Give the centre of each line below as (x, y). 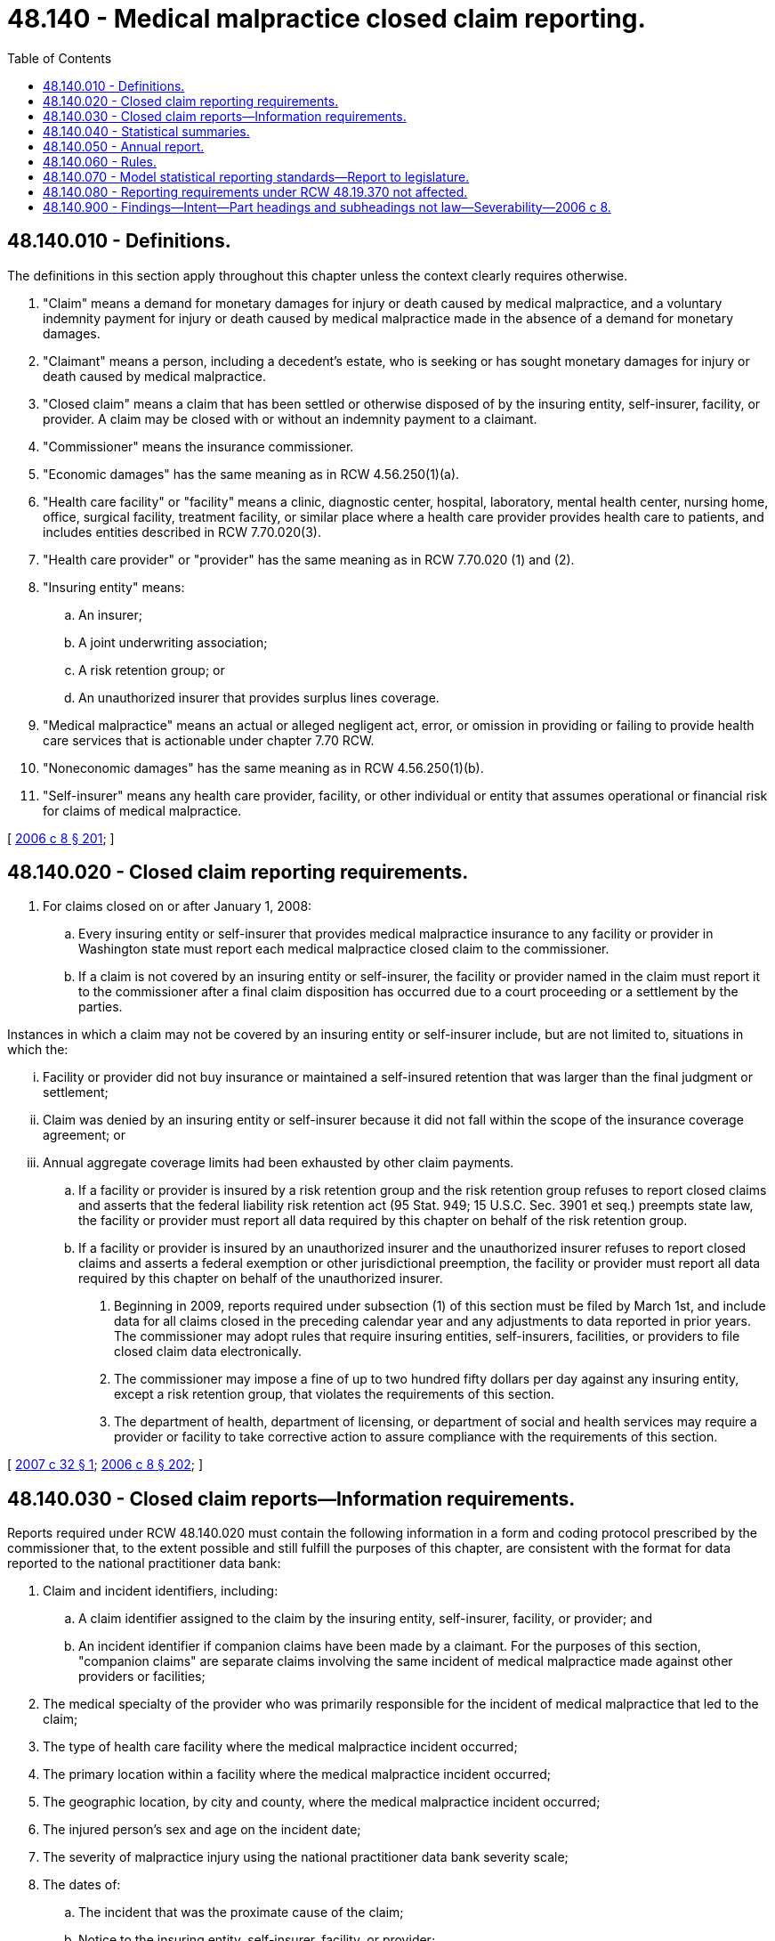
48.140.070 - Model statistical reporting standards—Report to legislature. (256, 176)
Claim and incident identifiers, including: (161, 1591)
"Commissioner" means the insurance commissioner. (198, 446)
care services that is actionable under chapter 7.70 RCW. (209, 740)
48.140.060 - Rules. (100, 161)
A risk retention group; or (152, 670)
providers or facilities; (142, 1677)
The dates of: (82, 1885)
